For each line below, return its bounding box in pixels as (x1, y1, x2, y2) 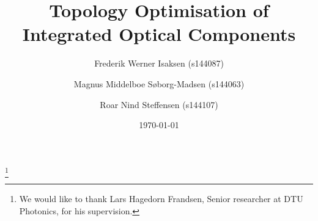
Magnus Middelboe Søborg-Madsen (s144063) (73, 77, 245, 90)
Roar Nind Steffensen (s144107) (100, 98, 218, 111)
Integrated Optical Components (22, 21, 296, 46)
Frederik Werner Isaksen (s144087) (94, 57, 224, 70)
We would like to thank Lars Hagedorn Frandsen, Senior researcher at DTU (19, 192, 303, 205)
